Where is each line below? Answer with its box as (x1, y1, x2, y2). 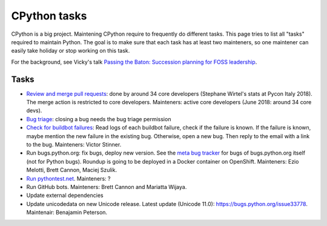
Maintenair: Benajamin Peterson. (26, 209, 108, 216)
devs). (26, 107, 42, 115)
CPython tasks (11, 9, 87, 22)
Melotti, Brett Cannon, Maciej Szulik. (26, 167, 117, 174)
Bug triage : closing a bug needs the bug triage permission (26, 115, 171, 122)
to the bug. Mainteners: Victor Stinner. (26, 141, 122, 148)
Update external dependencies (26, 191, 104, 199)
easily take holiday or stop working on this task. (11, 47, 130, 55)
